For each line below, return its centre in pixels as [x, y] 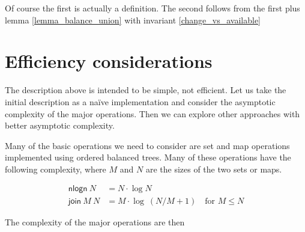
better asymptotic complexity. [60, 125]
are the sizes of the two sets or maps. [214, 169]
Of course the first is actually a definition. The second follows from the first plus [152, 8]
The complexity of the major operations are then [95, 221]
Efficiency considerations [109, 61]
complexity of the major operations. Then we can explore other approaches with [152, 113]
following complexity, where [56, 169]
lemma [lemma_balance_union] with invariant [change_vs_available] [133, 20]
